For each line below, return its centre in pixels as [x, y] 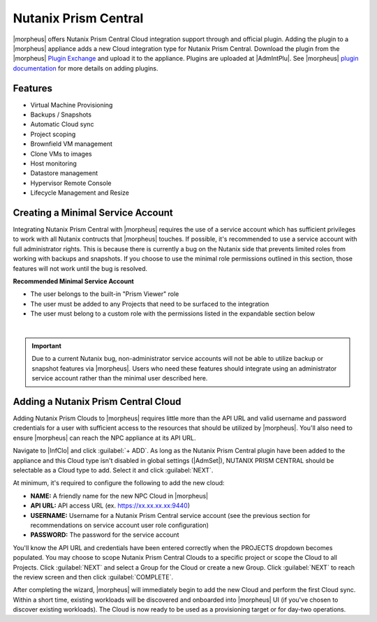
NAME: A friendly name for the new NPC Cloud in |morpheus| [119, 496]
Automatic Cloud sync [62, 124]
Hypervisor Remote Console [71, 183]
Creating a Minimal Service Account [93, 213]
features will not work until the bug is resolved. [80, 268]
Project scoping [53, 134]
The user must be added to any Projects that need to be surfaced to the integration [150, 304]
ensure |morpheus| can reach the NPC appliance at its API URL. [104, 438]
